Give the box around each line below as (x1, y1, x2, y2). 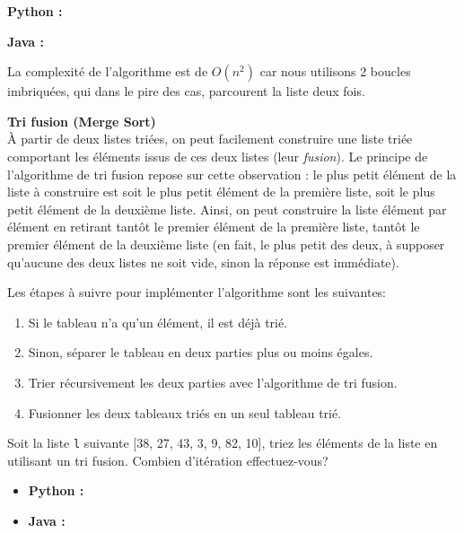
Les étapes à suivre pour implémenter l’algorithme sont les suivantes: (7, 283, 387, 301)
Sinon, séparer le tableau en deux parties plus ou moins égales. (28, 343, 373, 362)
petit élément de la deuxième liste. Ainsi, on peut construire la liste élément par (7, 199, 447, 218)
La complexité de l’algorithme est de (7, 62, 208, 81)
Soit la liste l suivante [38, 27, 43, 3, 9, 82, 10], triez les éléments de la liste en (7, 433, 438, 452)
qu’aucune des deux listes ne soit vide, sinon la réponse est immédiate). (7, 252, 399, 271)
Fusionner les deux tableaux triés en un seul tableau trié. (28, 403, 342, 422)
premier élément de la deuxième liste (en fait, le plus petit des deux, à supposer (7, 234, 445, 253)
